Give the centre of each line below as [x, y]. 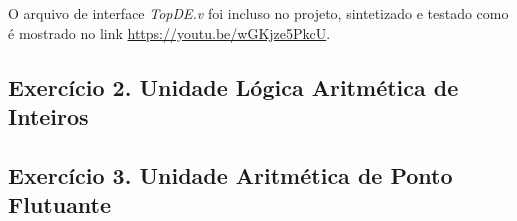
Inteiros [48, 115]
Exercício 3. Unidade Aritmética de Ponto [230, 174]
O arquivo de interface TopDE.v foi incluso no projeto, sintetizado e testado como [258, 13]
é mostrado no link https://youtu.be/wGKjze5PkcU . [169, 32]
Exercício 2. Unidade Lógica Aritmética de [233, 86]
